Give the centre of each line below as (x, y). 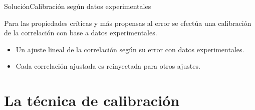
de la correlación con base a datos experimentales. (81, 33)
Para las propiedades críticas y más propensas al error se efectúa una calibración (128, 23)
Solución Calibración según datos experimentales (78, 6)
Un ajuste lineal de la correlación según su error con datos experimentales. (130, 49)
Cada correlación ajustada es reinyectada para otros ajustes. (108, 66)
